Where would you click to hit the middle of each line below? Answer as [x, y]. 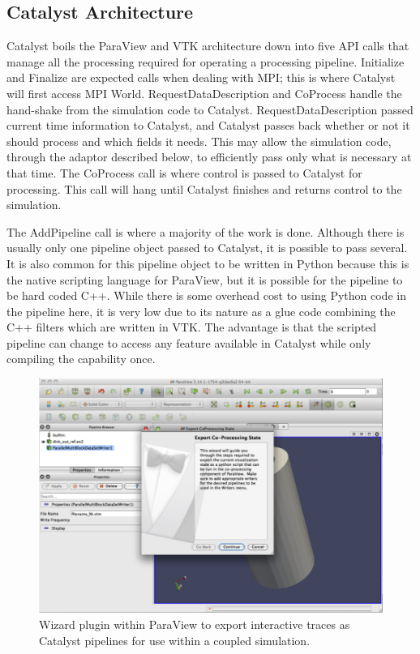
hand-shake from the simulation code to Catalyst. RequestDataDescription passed [210, 109]
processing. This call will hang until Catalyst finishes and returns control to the [204, 188]
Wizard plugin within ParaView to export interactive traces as [195, 624]
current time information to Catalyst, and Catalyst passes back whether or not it [208, 125]
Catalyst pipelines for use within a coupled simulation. [175, 640]
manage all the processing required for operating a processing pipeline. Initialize [206, 61]
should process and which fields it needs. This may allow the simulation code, [199, 141]
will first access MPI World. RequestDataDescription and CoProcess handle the [204, 93]
